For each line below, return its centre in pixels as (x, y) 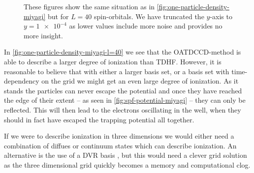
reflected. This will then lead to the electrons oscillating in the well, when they (123, 109)
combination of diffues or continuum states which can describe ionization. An (120, 145)
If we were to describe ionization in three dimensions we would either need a (119, 136)
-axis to (221, 16)
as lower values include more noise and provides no (146, 26)
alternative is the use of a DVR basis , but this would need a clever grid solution (126, 155)
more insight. (43, 35)
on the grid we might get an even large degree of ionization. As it (140, 81)
